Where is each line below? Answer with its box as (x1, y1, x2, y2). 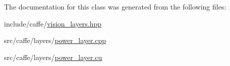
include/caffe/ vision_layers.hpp (4, 18, 102, 28)
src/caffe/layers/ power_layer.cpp (4, 35, 106, 45)
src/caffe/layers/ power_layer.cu (4, 51, 102, 62)
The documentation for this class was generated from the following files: (4, 1, 226, 11)
